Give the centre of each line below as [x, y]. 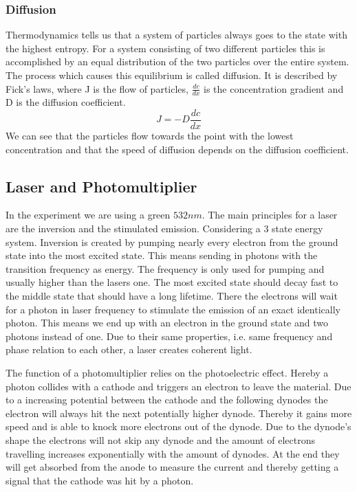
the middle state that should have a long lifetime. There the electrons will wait [172, 296]
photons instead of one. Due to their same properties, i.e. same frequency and [169, 336]
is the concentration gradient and [274, 88]
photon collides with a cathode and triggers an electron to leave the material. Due [178, 386]
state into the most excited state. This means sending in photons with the [162, 255]
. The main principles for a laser [270, 215]
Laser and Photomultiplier [101, 186]
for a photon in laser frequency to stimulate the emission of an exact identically [173, 309]
